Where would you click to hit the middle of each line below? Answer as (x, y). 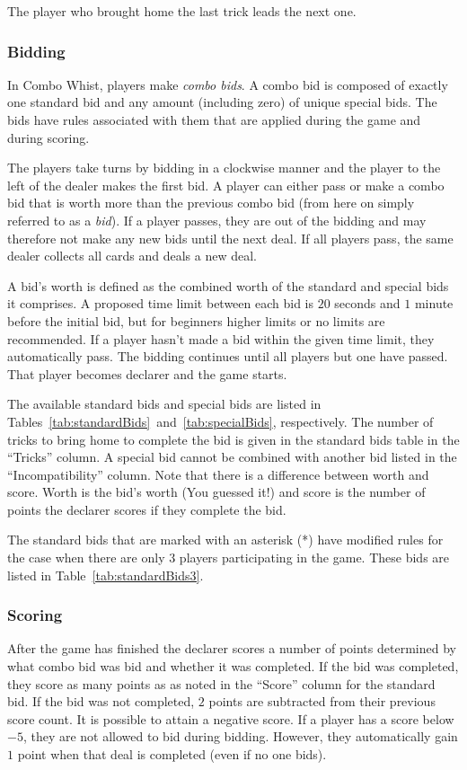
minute (434, 303)
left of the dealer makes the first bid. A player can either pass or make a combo (226, 185)
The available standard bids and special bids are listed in (164, 404)
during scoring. (48, 137)
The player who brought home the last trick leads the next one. (182, 11)
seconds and (367, 303)
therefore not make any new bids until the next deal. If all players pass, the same (230, 238)
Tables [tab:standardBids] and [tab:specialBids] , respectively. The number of (220, 421)
